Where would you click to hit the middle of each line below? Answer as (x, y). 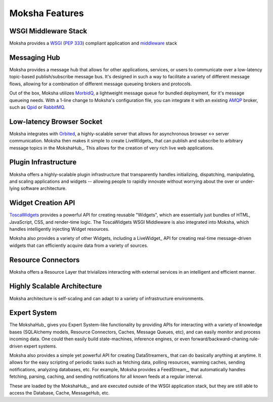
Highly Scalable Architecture (56, 286)
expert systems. (40, 346)
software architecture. (43, 188)
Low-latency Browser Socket (56, 121)
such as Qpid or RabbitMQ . (37, 107)
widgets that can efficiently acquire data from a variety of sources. (79, 245)
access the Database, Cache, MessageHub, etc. (59, 393)
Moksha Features (47, 13)
